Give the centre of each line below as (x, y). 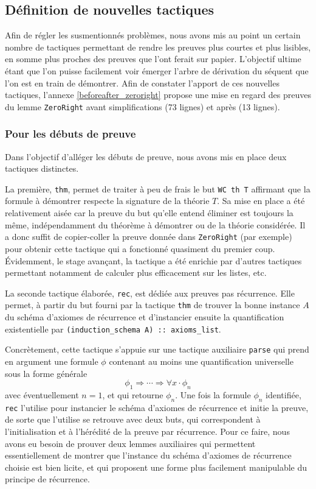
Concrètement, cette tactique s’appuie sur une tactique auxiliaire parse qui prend (157, 349)
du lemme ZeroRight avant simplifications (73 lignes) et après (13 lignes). (143, 106)
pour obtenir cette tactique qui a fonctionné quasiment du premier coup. (140, 248)
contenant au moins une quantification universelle (201, 361)
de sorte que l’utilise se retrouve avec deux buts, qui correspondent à (133, 419)
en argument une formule (52, 361)
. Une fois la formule (213, 394)
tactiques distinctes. (42, 168)
